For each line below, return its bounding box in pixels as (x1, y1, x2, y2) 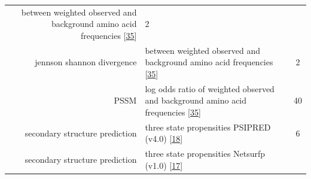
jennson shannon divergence (35, 56, 137, 68)
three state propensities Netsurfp (145, 147, 266, 160)
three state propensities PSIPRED (145, 120, 271, 133)
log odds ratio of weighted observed (145, 82, 275, 95)
